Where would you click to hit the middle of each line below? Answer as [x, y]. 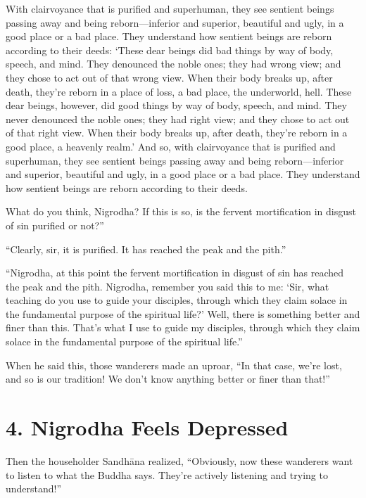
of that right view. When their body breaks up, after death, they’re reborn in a [177, 133]
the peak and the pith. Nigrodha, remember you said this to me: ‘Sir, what [168, 286]
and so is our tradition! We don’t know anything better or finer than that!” [168, 379]
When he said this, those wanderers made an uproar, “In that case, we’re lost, [174, 365]
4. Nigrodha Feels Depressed [147, 427]
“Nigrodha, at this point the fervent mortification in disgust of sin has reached [175, 273]
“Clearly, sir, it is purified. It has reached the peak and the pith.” [146, 249]
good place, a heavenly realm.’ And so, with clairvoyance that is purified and [171, 146]
